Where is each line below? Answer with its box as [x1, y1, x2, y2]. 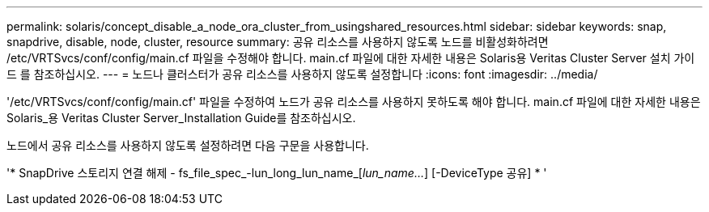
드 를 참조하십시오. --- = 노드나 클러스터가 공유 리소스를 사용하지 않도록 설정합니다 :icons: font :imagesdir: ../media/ [6, 67, 598, 81]
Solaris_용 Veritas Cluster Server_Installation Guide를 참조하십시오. [6, 111, 356, 125]
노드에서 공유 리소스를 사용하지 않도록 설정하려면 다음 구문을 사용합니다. [6, 138, 369, 152]
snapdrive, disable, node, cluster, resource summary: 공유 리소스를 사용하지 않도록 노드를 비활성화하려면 [6, 35, 549, 49]
